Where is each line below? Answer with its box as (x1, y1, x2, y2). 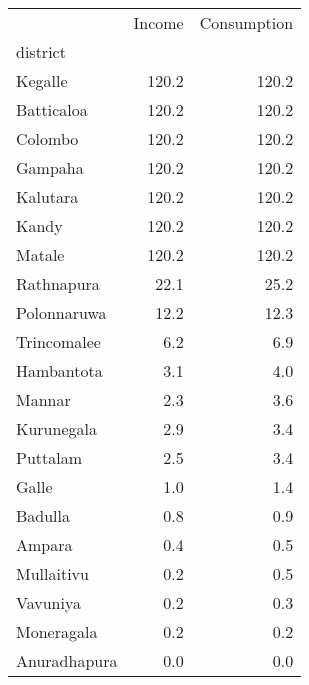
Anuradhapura (16, 649, 118, 672)
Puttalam (16, 446, 83, 469)
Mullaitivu (16, 562, 89, 585)
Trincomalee (16, 330, 101, 353)
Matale (16, 243, 65, 266)
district (16, 40, 66, 63)
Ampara (16, 533, 73, 556)
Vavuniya (16, 591, 81, 614)
